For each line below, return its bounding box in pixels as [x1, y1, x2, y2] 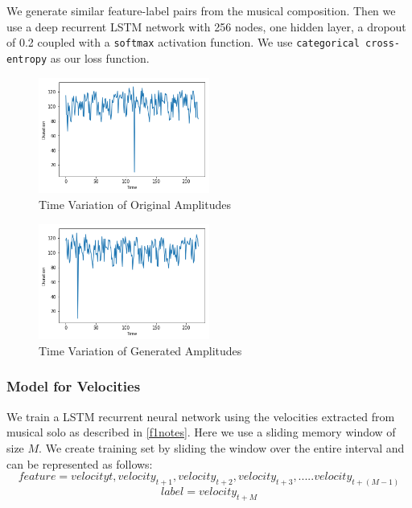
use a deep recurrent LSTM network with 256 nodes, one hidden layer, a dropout [6, 18, 406, 35]
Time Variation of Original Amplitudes [39, 195, 231, 212]
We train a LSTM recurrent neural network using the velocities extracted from [6, 408, 395, 424]
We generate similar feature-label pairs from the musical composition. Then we [6, 2, 396, 18]
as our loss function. [50, 49, 150, 66]
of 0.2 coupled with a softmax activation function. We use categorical [6, 34, 360, 51]
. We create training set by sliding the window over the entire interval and [39, 439, 405, 456]
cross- [365, 38, 401, 50]
